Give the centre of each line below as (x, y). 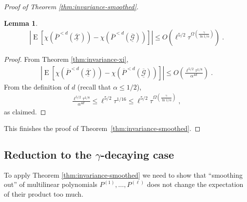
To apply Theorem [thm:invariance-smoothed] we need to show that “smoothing (123, 174)
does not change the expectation (195, 184)
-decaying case (137, 154)
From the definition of (37, 86)
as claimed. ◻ (25, 112)
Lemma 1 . (21, 23)
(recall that (94, 86)
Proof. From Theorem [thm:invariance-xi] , (66, 59)
